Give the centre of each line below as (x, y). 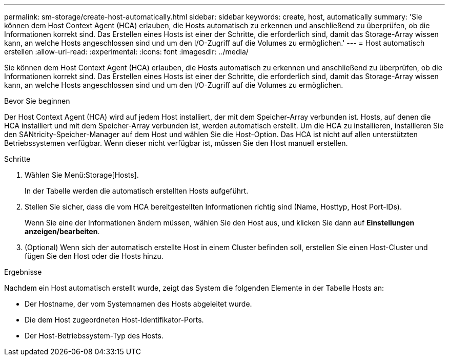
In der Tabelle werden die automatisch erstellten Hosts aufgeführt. (137, 191)
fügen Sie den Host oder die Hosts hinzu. (94, 256)
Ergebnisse (23, 272)
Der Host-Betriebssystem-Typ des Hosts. (94, 336)
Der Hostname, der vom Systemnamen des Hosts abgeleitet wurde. (138, 304)
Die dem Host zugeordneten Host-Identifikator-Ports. (114, 320)
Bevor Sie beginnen (37, 101)
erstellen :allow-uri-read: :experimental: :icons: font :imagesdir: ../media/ (126, 52)
